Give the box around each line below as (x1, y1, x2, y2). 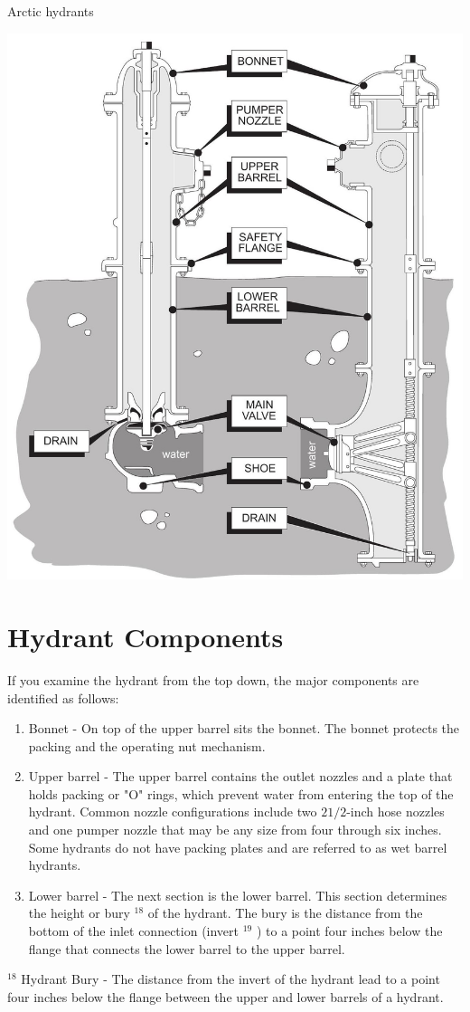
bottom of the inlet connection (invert (28, 921, 240, 940)
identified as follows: (7, 688, 119, 707)
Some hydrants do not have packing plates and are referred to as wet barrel (28, 837, 447, 856)
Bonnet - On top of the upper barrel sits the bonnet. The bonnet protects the (28, 719, 460, 738)
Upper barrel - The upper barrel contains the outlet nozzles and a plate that (28, 767, 453, 786)
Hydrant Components (7, 617, 284, 654)
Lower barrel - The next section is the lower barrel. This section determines (28, 885, 447, 904)
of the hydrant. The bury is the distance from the (147, 903, 423, 922)
